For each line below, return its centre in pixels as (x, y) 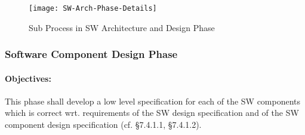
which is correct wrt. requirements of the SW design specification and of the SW (152, 113)
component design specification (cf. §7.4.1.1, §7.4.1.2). (103, 125)
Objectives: (28, 78)
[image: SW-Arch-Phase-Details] (93, 8)
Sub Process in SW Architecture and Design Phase (122, 27)
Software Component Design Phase (91, 54)
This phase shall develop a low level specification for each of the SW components (153, 101)
